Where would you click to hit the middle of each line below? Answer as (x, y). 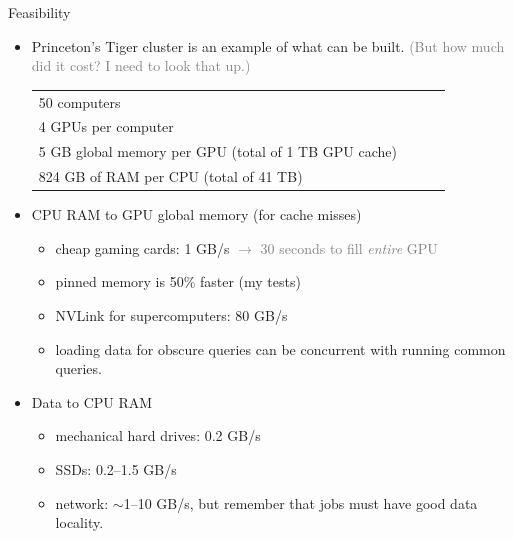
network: (82, 502)
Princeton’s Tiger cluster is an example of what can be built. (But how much (268, 45)
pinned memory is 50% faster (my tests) (178, 281)
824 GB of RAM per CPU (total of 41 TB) (170, 176)
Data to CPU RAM (92, 401)
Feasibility (39, 12)
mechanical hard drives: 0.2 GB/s (158, 435)
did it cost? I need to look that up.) (141, 65)
